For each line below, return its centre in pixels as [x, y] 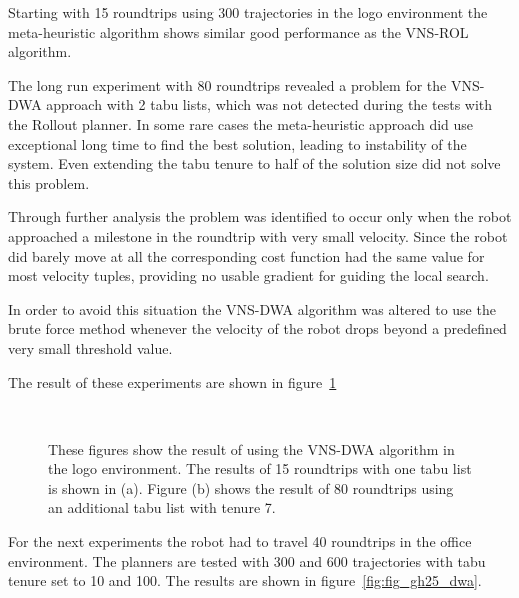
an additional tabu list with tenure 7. [162, 507]
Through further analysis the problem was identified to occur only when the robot [260, 216]
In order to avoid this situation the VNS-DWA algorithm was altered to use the [252, 308]
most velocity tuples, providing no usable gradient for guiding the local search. [248, 275]
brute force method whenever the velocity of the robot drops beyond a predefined [257, 328]
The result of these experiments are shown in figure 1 [172, 381]
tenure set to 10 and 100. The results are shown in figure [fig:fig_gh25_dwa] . [245, 580]
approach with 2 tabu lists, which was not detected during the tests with [269, 104]
